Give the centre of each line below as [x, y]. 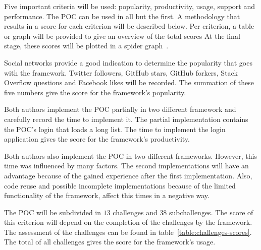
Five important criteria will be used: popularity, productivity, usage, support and [129, 6]
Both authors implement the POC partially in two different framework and [120, 109]
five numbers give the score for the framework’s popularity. [95, 92]
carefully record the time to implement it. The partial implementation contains [126, 119]
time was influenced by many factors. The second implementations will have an [126, 166]
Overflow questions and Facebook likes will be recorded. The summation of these [129, 82]
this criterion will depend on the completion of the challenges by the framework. [128, 222]
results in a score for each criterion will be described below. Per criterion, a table [129, 26]
